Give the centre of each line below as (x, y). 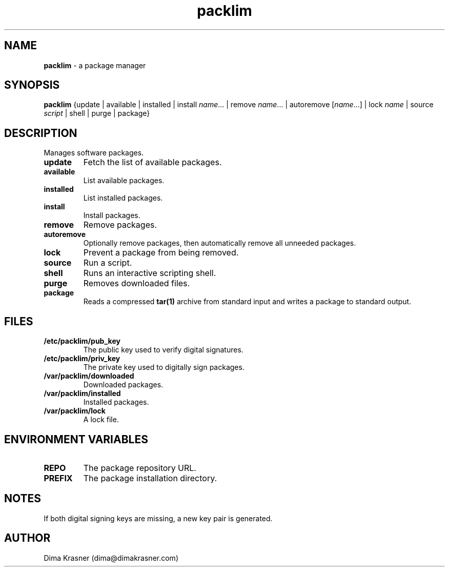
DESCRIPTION (41, 133)
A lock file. (101, 420)
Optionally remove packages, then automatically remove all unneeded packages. (220, 243)
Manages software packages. (94, 153)
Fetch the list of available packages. (152, 162)
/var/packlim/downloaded (89, 376)
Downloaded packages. (123, 385)
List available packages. (124, 181)
